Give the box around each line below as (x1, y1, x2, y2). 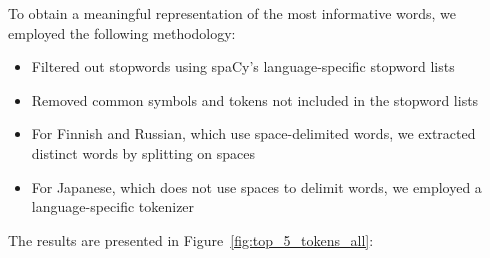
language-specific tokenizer (31, 196, 195, 217)
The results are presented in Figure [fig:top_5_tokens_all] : (8, 229, 374, 250)
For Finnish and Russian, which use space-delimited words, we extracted (31, 123, 476, 144)
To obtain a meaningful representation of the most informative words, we (8, 3, 456, 23)
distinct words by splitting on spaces (31, 142, 256, 163)
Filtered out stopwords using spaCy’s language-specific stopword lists (31, 56, 455, 77)
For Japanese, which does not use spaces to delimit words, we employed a (31, 176, 482, 197)
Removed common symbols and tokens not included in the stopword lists (31, 89, 479, 110)
